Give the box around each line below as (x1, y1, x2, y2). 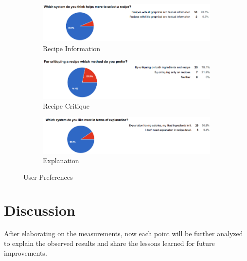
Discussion (4, 200, 75, 220)
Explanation (43, 155, 79, 166)
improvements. (4, 247, 47, 258)
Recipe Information (43, 43, 101, 53)
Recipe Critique (43, 100, 89, 111)
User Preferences (23, 171, 73, 182)
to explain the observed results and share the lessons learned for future (4, 238, 215, 248)
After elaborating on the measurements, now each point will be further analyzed (4, 228, 243, 239)
